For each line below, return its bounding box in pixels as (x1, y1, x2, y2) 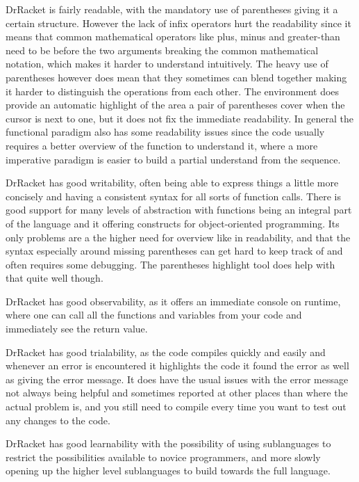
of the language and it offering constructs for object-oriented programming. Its (6, 216, 340, 230)
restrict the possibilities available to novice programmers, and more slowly (6, 449, 321, 464)
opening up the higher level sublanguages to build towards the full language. (6, 463, 331, 478)
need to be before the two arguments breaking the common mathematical (6, 42, 319, 57)
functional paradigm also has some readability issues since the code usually (6, 124, 325, 139)
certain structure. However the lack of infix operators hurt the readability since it (6, 15, 351, 30)
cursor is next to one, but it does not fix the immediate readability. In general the (6, 111, 353, 125)
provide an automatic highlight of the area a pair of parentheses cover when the (6, 97, 345, 112)
